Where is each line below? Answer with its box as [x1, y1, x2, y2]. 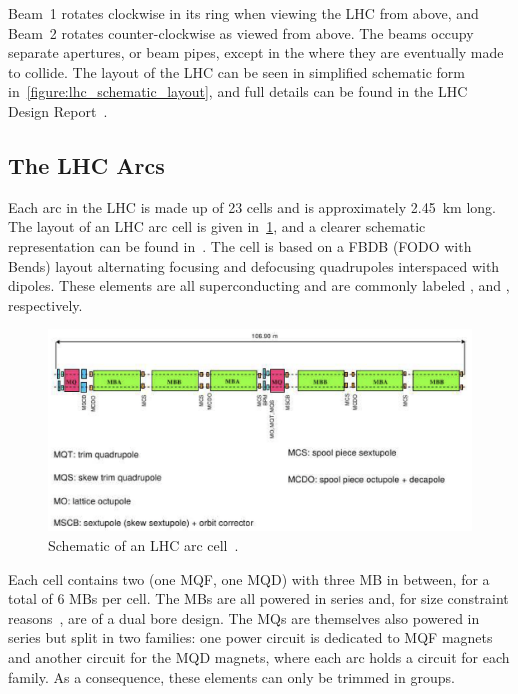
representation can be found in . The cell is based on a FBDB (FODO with [8, 235, 472, 256]
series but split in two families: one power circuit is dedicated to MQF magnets [8, 627, 493, 648]
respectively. [8, 294, 83, 315]
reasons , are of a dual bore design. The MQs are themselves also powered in [8, 607, 480, 628]
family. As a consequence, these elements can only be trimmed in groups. [8, 666, 455, 687]
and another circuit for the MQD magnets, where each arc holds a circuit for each [8, 646, 510, 667]
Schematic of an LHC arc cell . [48, 534, 239, 555]
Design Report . [8, 100, 108, 121]
